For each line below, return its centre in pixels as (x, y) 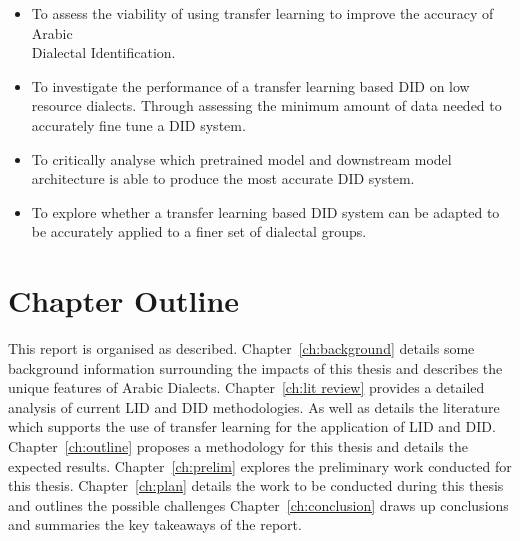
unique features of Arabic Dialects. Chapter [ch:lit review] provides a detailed (246, 387)
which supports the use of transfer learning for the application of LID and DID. (252, 426)
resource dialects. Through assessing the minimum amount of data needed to (266, 105)
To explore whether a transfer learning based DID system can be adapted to (265, 211)
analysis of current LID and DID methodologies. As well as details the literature (254, 406)
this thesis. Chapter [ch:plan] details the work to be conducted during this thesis (256, 485)
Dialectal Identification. (103, 52)
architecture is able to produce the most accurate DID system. (223, 178)
